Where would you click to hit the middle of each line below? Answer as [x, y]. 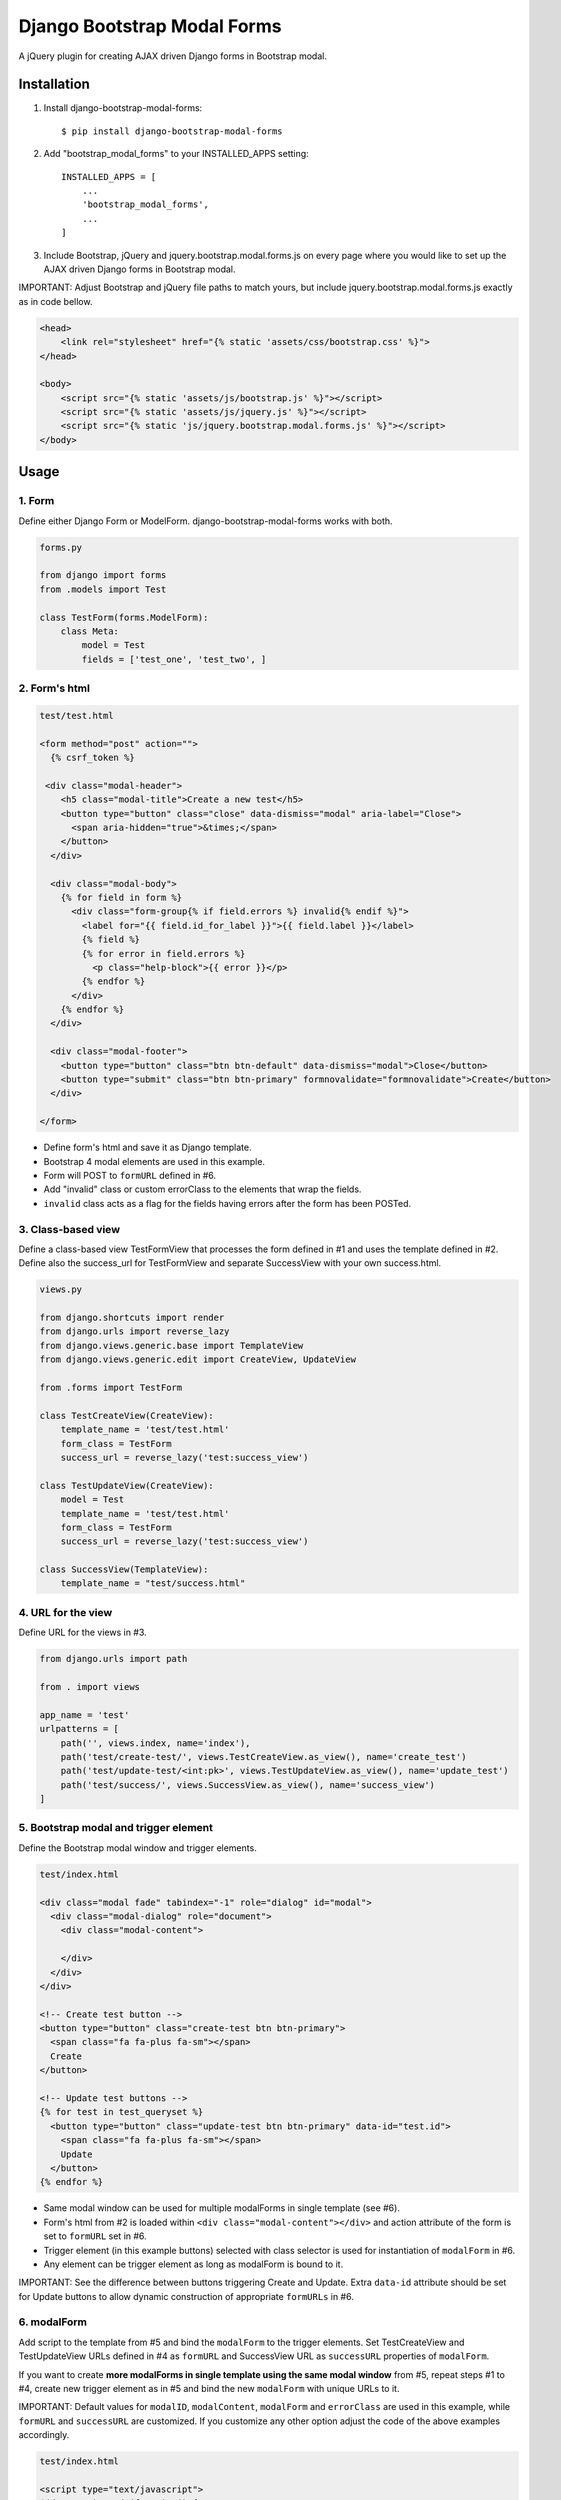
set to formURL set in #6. [95, 2236]
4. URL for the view [65, 1612]
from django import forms [103, 575]
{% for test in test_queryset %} [121, 2112]
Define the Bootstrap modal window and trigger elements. [137, 1847]
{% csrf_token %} [92, 758]
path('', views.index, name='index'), [155, 1743]
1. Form [36, 501]
